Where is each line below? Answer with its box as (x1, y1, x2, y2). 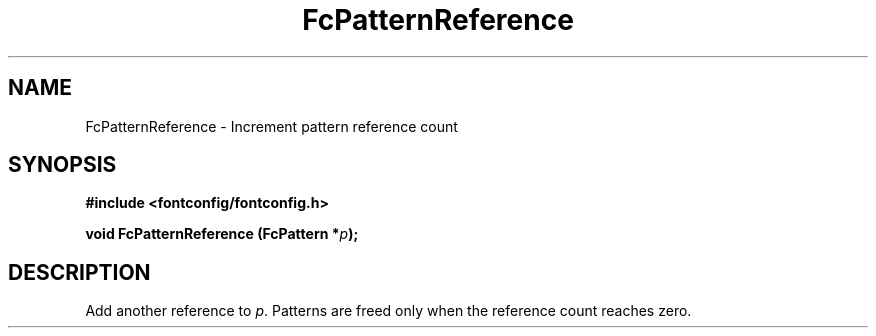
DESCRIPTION (8, 259, 151, 285)
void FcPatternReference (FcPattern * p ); (85, 225, 359, 243)
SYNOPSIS (8, 152, 117, 178)
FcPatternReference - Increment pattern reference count (85, 117, 458, 135)
